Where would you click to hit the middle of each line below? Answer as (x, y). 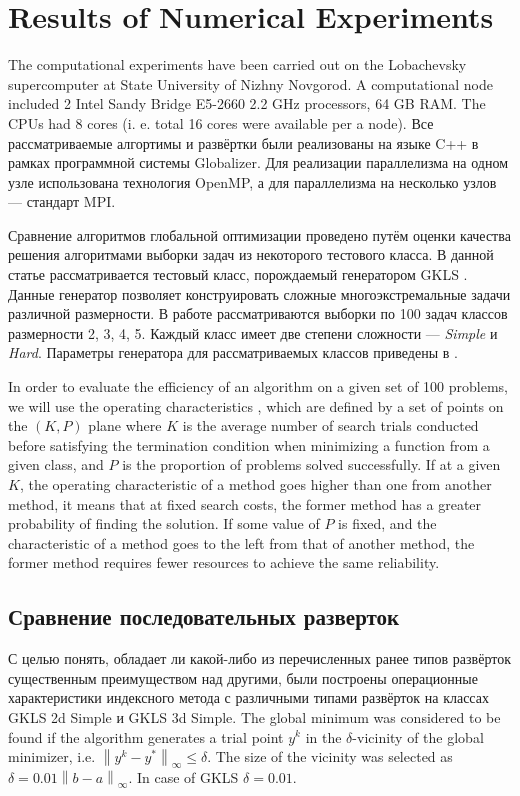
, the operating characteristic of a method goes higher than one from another (255, 484)
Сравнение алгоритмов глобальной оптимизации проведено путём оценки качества (259, 234)
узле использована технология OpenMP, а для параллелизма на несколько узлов (252, 181)
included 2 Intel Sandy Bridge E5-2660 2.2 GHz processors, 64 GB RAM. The (247, 103)
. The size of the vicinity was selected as (330, 756)
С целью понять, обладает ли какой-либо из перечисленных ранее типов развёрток (259, 658)
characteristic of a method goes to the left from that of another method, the (241, 542)
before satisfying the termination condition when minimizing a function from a (249, 444)
